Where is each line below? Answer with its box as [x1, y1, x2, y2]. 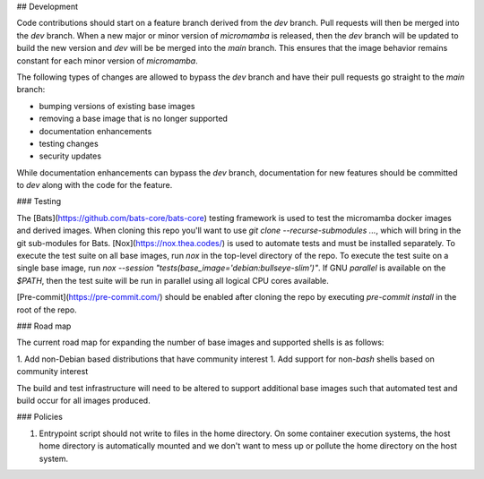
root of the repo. [16, 304, 78, 315]
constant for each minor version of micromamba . [16, 55, 199, 66]
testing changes [39, 138, 99, 149]
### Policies [16, 412, 63, 423]
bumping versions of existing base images [39, 100, 195, 111]
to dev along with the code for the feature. [16, 180, 173, 191]
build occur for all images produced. [16, 395, 151, 406]
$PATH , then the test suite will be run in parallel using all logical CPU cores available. [16, 275, 329, 286]
